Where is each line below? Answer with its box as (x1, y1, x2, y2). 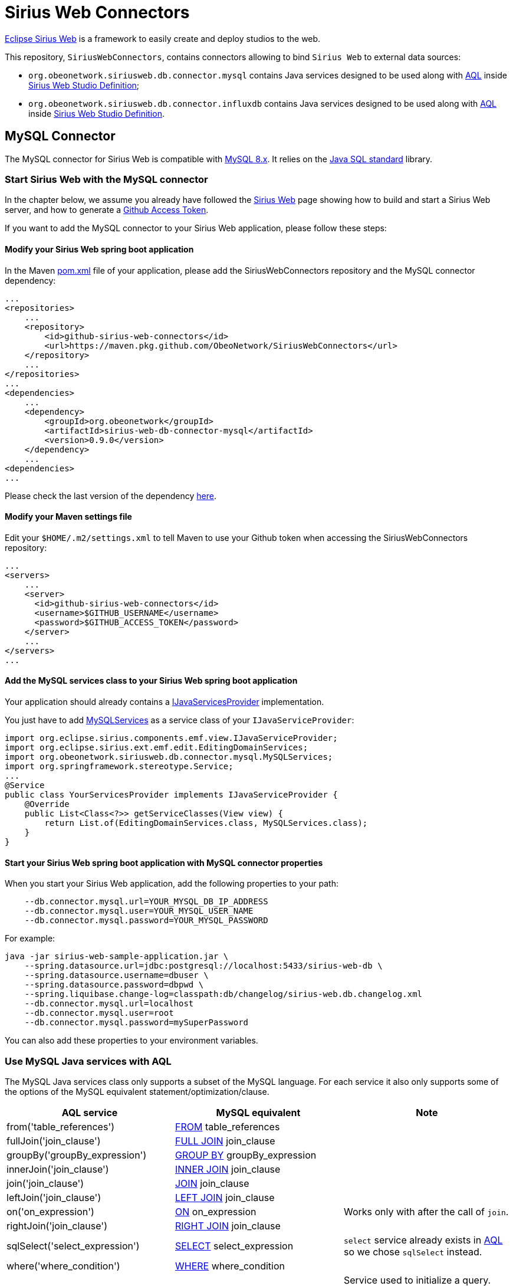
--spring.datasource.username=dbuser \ (24, 970, 209, 980)
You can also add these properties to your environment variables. (5, 1035, 258, 1046)
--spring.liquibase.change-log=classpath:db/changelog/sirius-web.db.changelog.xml (24, 989, 423, 999)
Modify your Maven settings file (5, 511, 132, 522)
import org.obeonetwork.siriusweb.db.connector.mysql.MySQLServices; (5, 752, 333, 762)
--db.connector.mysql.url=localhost (24, 999, 194, 1009)
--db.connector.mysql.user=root (24, 1008, 174, 1018)
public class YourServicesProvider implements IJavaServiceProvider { (5, 790, 338, 799)
